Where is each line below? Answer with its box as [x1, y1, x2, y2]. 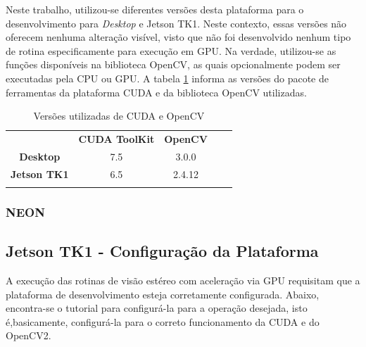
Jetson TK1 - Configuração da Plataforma [6, 240, 319, 262]
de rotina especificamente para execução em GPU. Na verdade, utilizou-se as [6, 43, 336, 58]
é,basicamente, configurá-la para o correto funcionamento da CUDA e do [6, 314, 320, 329]
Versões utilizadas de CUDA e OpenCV [33, 108, 205, 123]
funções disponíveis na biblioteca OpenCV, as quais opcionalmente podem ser [6, 57, 341, 72]
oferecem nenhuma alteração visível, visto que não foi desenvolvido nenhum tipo [6, 30, 351, 44]
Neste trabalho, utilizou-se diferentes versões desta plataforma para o [6, 2, 304, 16]
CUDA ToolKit [78, 132, 155, 146]
